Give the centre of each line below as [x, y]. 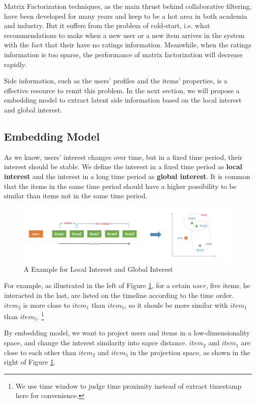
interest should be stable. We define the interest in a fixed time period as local [123, 166]
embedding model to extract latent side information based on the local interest [123, 100]
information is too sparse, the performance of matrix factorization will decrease [123, 54]
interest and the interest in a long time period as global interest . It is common [127, 176]
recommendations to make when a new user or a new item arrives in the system [124, 35]
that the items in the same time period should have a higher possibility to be [120, 186]
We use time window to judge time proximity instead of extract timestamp [128, 385]
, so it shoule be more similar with [176, 305]
